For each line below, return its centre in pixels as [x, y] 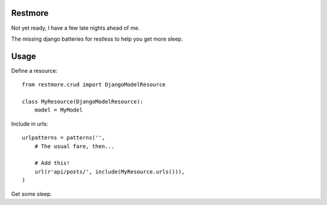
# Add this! [52, 163]
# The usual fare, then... [74, 146]
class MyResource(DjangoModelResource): [83, 101]
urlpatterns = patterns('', [64, 138]
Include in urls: [30, 124]
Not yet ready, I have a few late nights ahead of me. [75, 28]
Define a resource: [34, 70]
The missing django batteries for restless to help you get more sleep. [97, 39]
